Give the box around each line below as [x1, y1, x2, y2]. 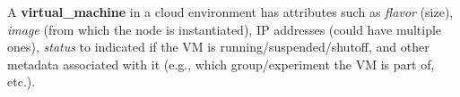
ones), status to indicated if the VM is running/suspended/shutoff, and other [7, 37, 430, 56]
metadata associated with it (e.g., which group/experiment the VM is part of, [7, 54, 435, 73]
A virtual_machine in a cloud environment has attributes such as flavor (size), [7, 3, 454, 20]
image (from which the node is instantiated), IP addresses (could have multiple [7, 20, 442, 38]
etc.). [7, 72, 36, 91]
